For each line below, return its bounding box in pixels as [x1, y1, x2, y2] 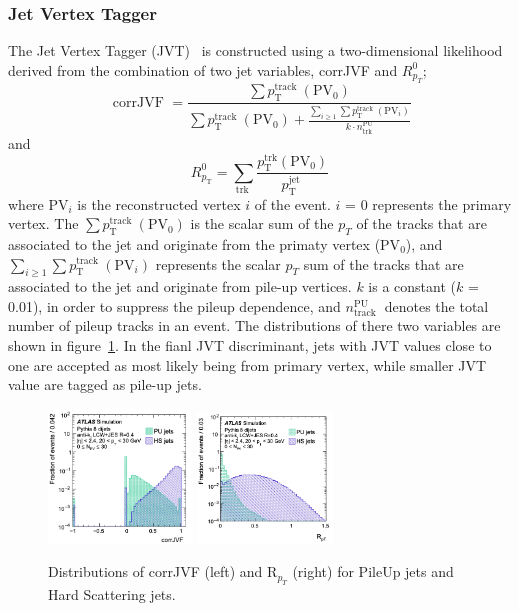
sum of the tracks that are [303, 253, 464, 274]
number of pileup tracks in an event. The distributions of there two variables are [8, 315, 501, 336]
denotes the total [384, 295, 489, 316]
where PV [8, 193, 69, 214]
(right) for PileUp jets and [292, 561, 454, 582]
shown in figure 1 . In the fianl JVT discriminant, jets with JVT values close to [8, 335, 492, 356]
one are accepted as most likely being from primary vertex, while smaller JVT [8, 354, 487, 375]
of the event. [254, 193, 331, 214]
